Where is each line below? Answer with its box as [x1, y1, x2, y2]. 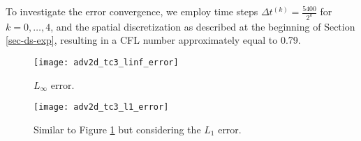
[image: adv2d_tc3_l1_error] [34, 102, 169, 113]
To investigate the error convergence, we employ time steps [6, 4, 258, 18]
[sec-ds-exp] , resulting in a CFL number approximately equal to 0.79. [6, 33, 301, 47]
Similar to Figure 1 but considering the [34, 122, 201, 136]
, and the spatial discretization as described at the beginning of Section [50, 19, 355, 33]
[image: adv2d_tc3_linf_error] [34, 58, 179, 68]
